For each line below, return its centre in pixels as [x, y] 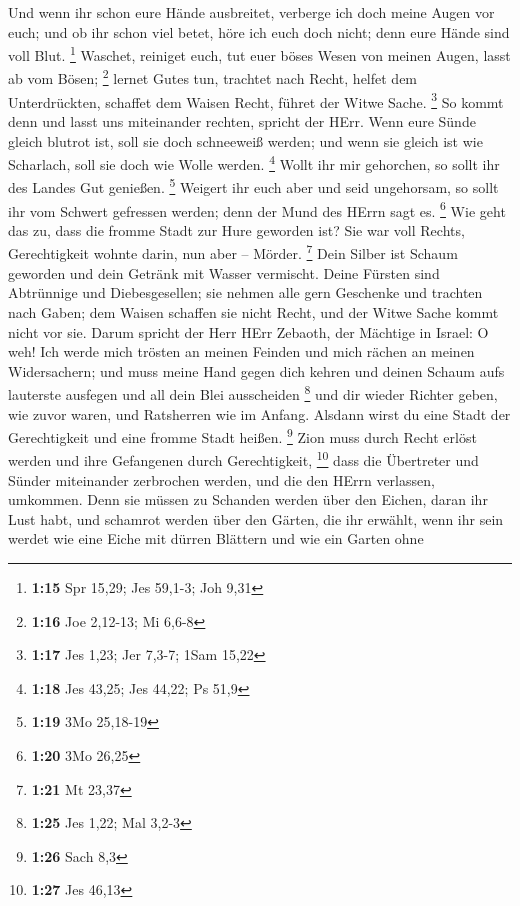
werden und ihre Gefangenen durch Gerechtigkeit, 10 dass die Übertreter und [243, 459]
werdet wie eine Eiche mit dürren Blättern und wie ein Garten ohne [216, 538]
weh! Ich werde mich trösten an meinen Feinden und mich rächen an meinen [241, 351]
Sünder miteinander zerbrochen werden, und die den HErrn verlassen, [221, 479]
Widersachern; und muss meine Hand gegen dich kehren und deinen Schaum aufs [256, 370]
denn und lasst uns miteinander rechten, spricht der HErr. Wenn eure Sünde [242, 120]
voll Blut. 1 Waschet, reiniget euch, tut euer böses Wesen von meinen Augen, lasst [259, 53]
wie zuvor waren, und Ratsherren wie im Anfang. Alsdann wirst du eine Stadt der [259, 413]
